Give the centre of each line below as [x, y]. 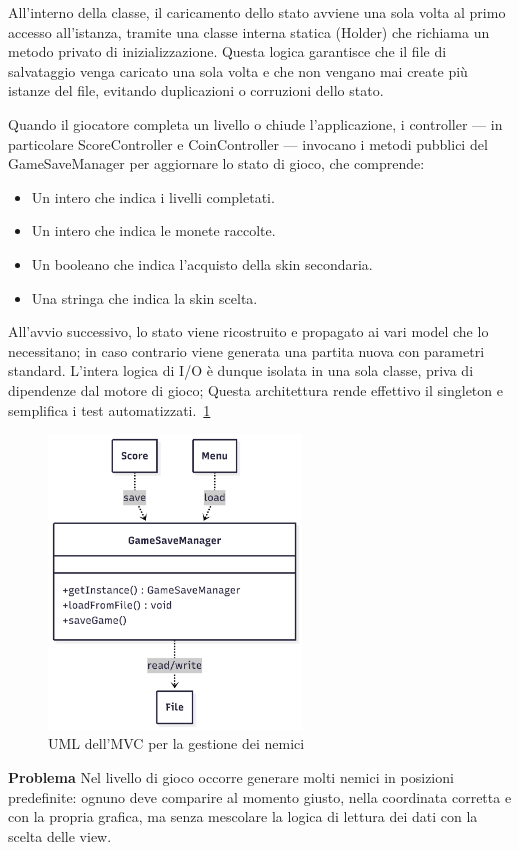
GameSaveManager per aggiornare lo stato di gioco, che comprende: [216, 163]
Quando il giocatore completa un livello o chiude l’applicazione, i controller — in [255, 123]
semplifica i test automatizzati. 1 [109, 409]
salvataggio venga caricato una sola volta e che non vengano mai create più [238, 70]
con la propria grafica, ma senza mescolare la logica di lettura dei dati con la [243, 816]
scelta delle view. [60, 835]
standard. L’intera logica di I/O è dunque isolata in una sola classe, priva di [241, 370]
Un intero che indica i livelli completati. [153, 196]
